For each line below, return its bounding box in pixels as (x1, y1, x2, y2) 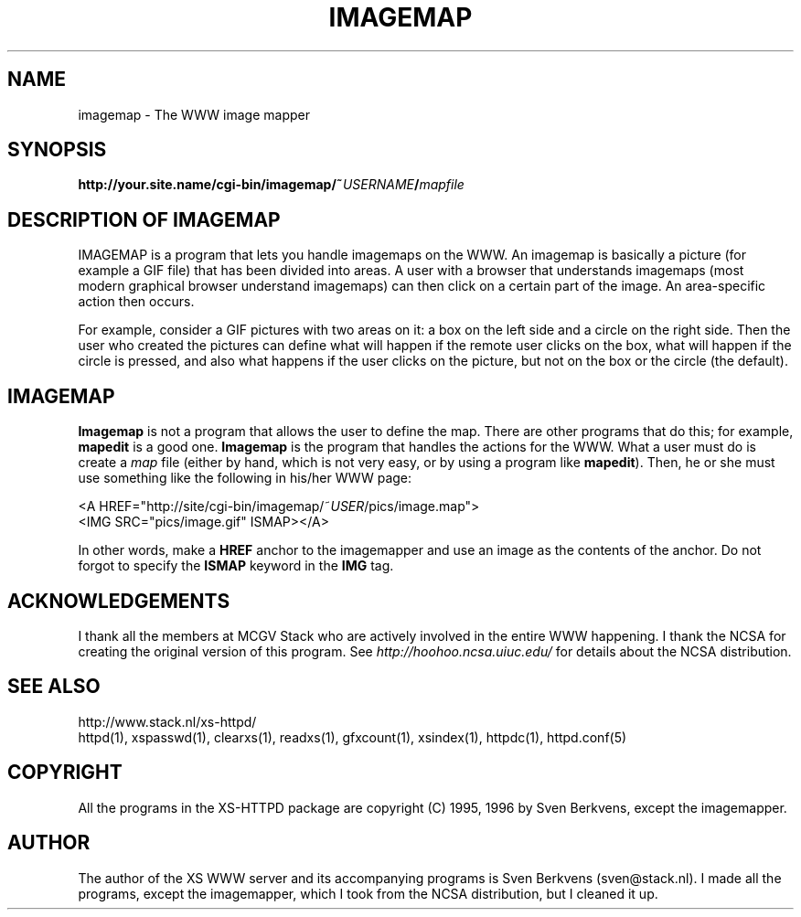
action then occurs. (78, 293, 195, 310)
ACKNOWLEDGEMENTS (7, 589, 230, 613)
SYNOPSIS (7, 138, 107, 162)
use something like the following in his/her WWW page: (78, 470, 412, 486)
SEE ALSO (7, 675, 101, 698)
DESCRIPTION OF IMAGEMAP (7, 208, 281, 231)
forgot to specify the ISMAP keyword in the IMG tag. (78, 558, 394, 574)
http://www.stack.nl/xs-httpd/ (78, 713, 257, 730)
